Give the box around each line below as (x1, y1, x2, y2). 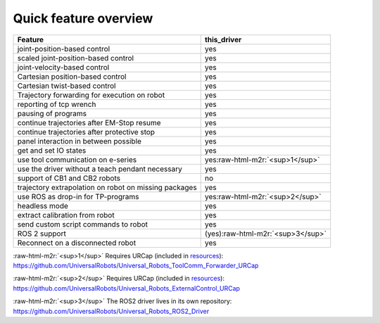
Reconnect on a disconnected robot (17, 238, 137, 248)
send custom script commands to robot (17, 219, 148, 229)
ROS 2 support (17, 229, 66, 239)
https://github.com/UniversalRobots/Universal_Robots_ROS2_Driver (13, 307, 210, 315)
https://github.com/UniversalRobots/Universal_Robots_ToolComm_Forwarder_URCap (13, 261, 259, 270)
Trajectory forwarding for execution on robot (17, 90, 165, 100)
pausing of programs (17, 108, 87, 118)
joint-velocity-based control (17, 62, 110, 72)
